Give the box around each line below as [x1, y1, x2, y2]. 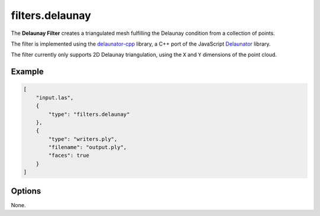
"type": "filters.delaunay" [48, 111, 130, 118]
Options [11, 186, 41, 196]
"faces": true [48, 152, 89, 159]
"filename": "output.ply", [48, 144, 127, 151]
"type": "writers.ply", [48, 136, 118, 142]
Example [11, 67, 44, 77]
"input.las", [36, 94, 74, 101]
